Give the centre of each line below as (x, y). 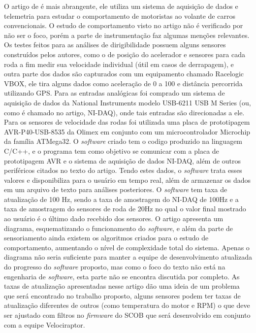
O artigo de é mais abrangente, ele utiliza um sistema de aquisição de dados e (121, 6)
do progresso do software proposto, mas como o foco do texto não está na (115, 267)
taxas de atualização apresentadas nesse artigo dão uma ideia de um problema (122, 286)
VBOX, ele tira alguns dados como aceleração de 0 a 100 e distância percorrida (123, 83)
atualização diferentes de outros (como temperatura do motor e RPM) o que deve (127, 305)
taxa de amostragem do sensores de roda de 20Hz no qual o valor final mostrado (125, 209)
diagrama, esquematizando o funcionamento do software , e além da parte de (119, 228)
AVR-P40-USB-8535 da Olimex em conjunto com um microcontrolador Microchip (127, 131)
